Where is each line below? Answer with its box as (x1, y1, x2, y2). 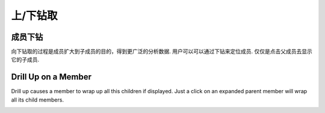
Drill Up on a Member (11, 72, 92, 82)
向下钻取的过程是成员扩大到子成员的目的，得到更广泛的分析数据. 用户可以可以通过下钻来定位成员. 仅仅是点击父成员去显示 (11, 48, 312, 55)
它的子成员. (11, 56, 40, 63)
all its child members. (11, 96, 64, 103)
